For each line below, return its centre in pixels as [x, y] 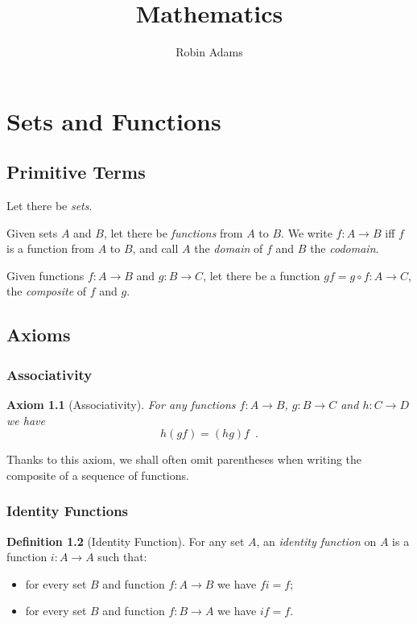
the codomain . [345, 248]
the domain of [229, 248]
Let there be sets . [50, 206]
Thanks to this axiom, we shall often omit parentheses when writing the [184, 459]
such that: [122, 557]
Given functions [45, 275]
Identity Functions [68, 511]
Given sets [32, 232]
